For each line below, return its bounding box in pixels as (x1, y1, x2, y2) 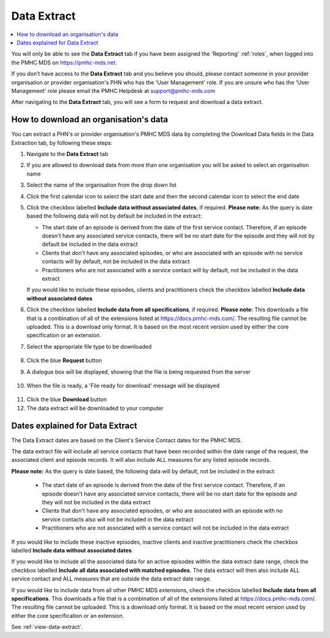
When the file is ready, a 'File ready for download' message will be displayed (26, 382, 220, 389)
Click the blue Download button (26, 396, 107, 403)
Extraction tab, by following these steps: (11, 139, 113, 146)
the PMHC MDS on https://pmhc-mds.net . (11, 59, 117, 66)
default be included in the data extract (42, 240, 138, 248)
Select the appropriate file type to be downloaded (26, 343, 152, 350)
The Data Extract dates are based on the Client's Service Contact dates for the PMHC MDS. (11, 436, 243, 443)
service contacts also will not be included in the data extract (42, 516, 194, 523)
